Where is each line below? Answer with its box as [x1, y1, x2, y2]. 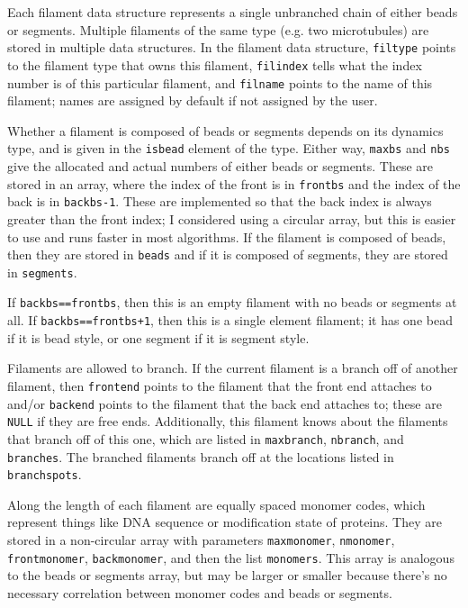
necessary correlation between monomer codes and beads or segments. [7, 583, 392, 602]
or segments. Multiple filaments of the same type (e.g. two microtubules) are [7, 20, 429, 39]
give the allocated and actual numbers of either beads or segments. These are [7, 157, 433, 175]
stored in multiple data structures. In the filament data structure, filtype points [7, 38, 456, 57]
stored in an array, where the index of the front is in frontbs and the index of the [7, 174, 461, 193]
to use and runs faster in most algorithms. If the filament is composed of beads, [7, 227, 446, 246]
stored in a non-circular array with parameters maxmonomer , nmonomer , [7, 531, 395, 549]
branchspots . [7, 465, 82, 484]
